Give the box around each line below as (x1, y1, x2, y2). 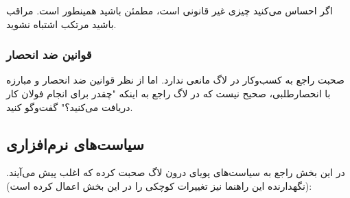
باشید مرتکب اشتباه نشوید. (6, 16, 117, 31)
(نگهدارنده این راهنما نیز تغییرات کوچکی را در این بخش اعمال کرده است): (6, 178, 312, 193)
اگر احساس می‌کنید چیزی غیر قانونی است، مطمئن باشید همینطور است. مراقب (6, 3, 333, 17)
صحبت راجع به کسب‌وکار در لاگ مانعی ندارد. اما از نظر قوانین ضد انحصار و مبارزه (6, 73, 345, 87)
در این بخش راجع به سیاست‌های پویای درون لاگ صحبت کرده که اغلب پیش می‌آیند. (6, 165, 345, 180)
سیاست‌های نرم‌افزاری (6, 133, 144, 154)
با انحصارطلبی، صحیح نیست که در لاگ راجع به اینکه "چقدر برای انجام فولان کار (6, 86, 331, 100)
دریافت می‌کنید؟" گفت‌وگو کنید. (6, 99, 133, 114)
